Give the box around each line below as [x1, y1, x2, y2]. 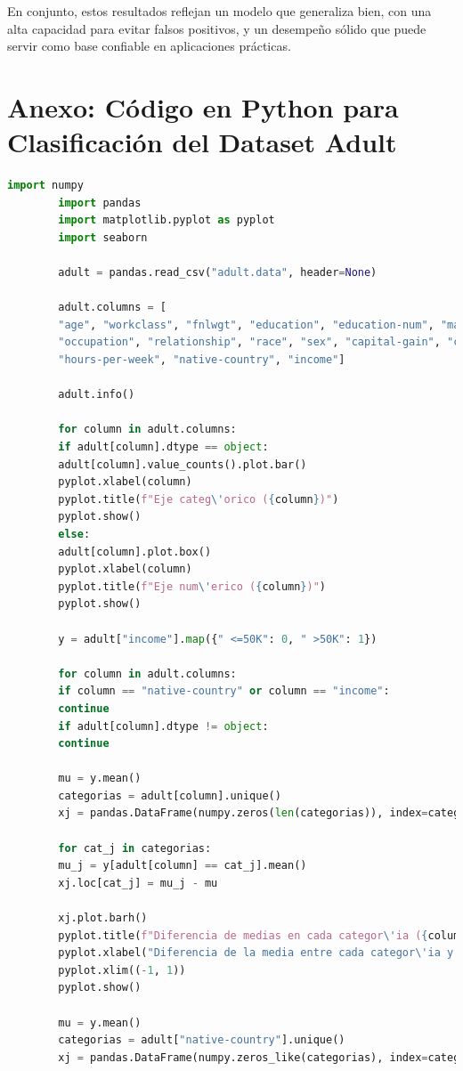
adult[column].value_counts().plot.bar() [58, 458, 307, 471]
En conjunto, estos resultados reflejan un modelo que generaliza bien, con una [7, 2, 432, 20]
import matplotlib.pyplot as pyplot [58, 214, 275, 227]
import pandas [58, 196, 142, 209]
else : [58, 527, 91, 540]
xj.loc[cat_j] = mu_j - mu [58, 876, 218, 889]
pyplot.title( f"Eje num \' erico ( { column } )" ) [58, 580, 327, 593]
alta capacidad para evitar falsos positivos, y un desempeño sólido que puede [7, 19, 426, 37]
